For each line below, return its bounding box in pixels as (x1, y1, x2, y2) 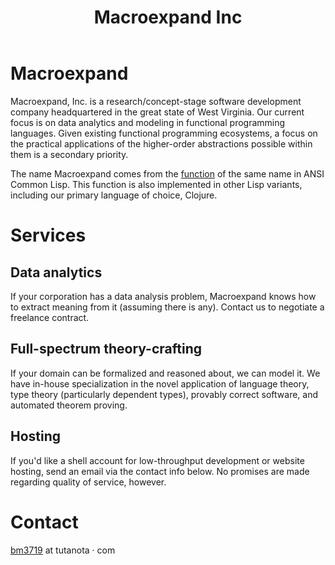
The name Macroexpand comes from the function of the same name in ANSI (10, 167, 325, 180)
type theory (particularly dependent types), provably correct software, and (10, 388, 319, 400)
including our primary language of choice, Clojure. (10, 189, 218, 201)
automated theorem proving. (10, 399, 128, 411)
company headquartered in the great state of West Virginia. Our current (10, 106, 305, 118)
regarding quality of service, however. (10, 476, 167, 488)
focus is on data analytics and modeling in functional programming (10, 116, 286, 128)
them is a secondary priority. (10, 148, 129, 160)
